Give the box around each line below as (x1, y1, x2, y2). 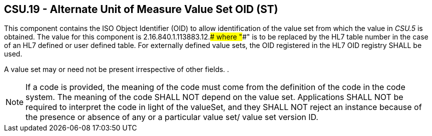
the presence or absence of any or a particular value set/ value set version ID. (26, 112, 318, 122)
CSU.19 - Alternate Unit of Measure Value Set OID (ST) (4, 3, 278, 15)
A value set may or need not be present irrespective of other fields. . (4, 65, 229, 74)
